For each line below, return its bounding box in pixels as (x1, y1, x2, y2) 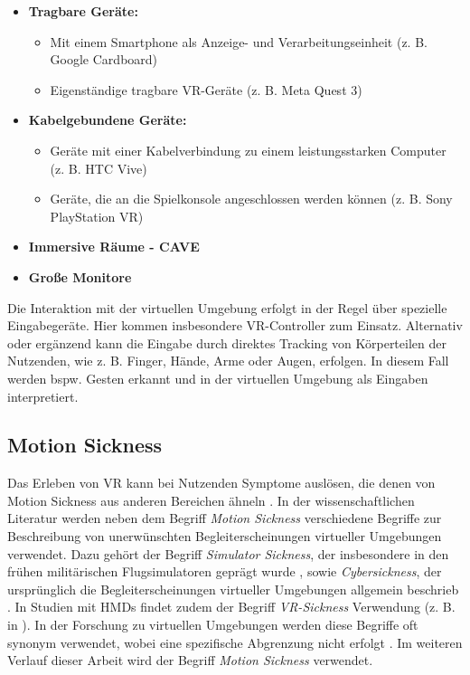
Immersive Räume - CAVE (28, 237, 200, 256)
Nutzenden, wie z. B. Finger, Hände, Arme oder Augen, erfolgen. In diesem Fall (7, 351, 449, 370)
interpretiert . (7, 386, 79, 405)
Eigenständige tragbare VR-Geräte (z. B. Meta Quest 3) (50, 80, 362, 99)
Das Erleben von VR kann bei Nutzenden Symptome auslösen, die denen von (7, 473, 436, 492)
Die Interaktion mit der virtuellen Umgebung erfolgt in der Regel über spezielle (7, 298, 447, 317)
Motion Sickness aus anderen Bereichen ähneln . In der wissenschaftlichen (7, 490, 415, 509)
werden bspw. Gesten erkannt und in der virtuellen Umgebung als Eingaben (7, 368, 428, 387)
